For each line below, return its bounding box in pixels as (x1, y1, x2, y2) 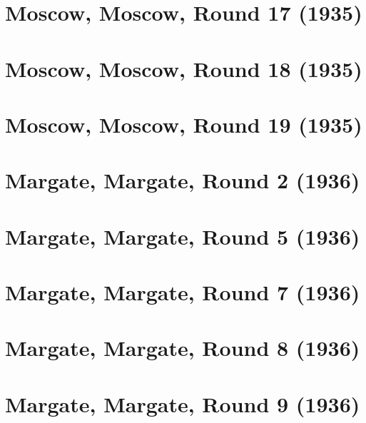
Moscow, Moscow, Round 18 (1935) (5, 53, 362, 83)
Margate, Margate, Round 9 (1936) (5, 389, 360, 418)
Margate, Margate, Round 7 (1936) (5, 277, 360, 307)
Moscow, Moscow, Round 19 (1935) (5, 109, 362, 138)
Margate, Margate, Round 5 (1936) (5, 221, 360, 250)
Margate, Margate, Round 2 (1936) (5, 165, 360, 195)
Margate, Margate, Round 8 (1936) (5, 333, 360, 362)
